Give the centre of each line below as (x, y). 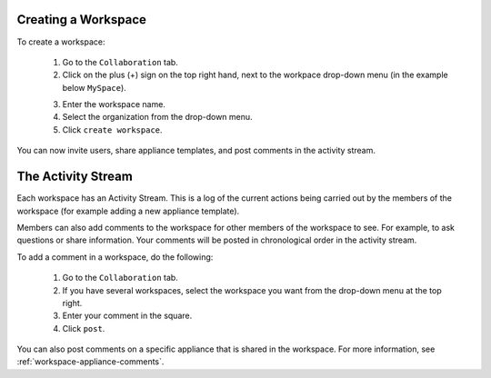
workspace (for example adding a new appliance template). (128, 211)
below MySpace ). (94, 87)
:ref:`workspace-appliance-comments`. (90, 362)
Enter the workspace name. (114, 104)
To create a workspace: (61, 42)
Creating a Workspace (82, 20)
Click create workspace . (112, 129)
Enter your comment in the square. (127, 316)
